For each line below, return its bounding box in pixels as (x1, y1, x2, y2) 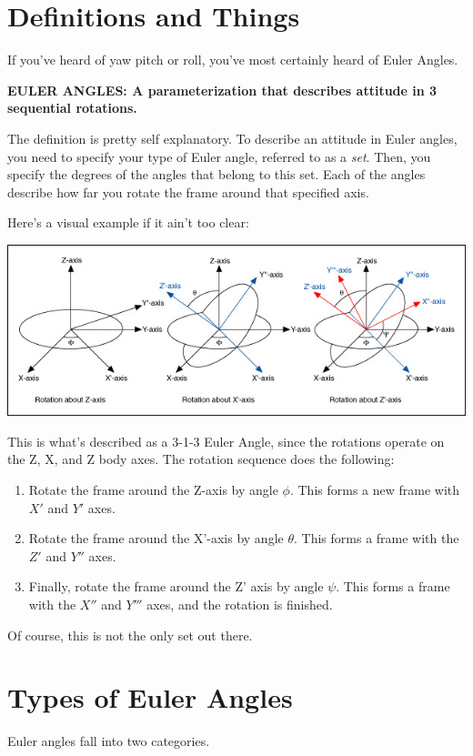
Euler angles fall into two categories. (7, 731, 210, 751)
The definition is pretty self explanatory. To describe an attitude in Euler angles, (7, 128, 458, 147)
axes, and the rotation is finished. (146, 595, 333, 613)
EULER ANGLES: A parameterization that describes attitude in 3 (7, 80, 438, 99)
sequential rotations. (7, 98, 137, 117)
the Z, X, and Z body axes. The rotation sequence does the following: (7, 449, 395, 469)
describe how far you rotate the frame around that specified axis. (7, 182, 369, 201)
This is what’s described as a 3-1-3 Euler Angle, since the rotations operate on (7, 431, 445, 450)
